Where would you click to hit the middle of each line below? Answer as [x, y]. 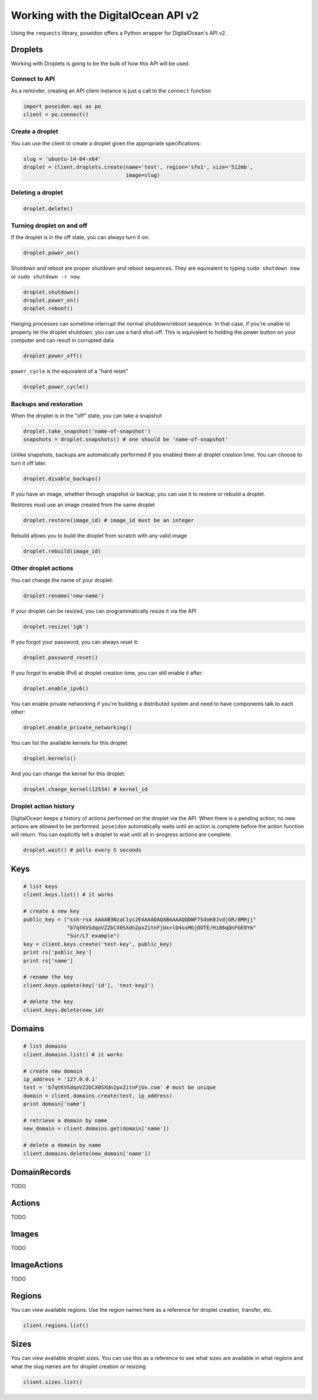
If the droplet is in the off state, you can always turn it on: [80, 237]
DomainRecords [41, 1172]
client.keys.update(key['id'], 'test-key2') [89, 985]
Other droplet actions [42, 568]
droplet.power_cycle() [56, 387]
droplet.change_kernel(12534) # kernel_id [85, 789]
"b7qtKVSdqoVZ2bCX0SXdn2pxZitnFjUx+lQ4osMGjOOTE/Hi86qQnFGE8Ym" [161, 928]
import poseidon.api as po [62, 106]
